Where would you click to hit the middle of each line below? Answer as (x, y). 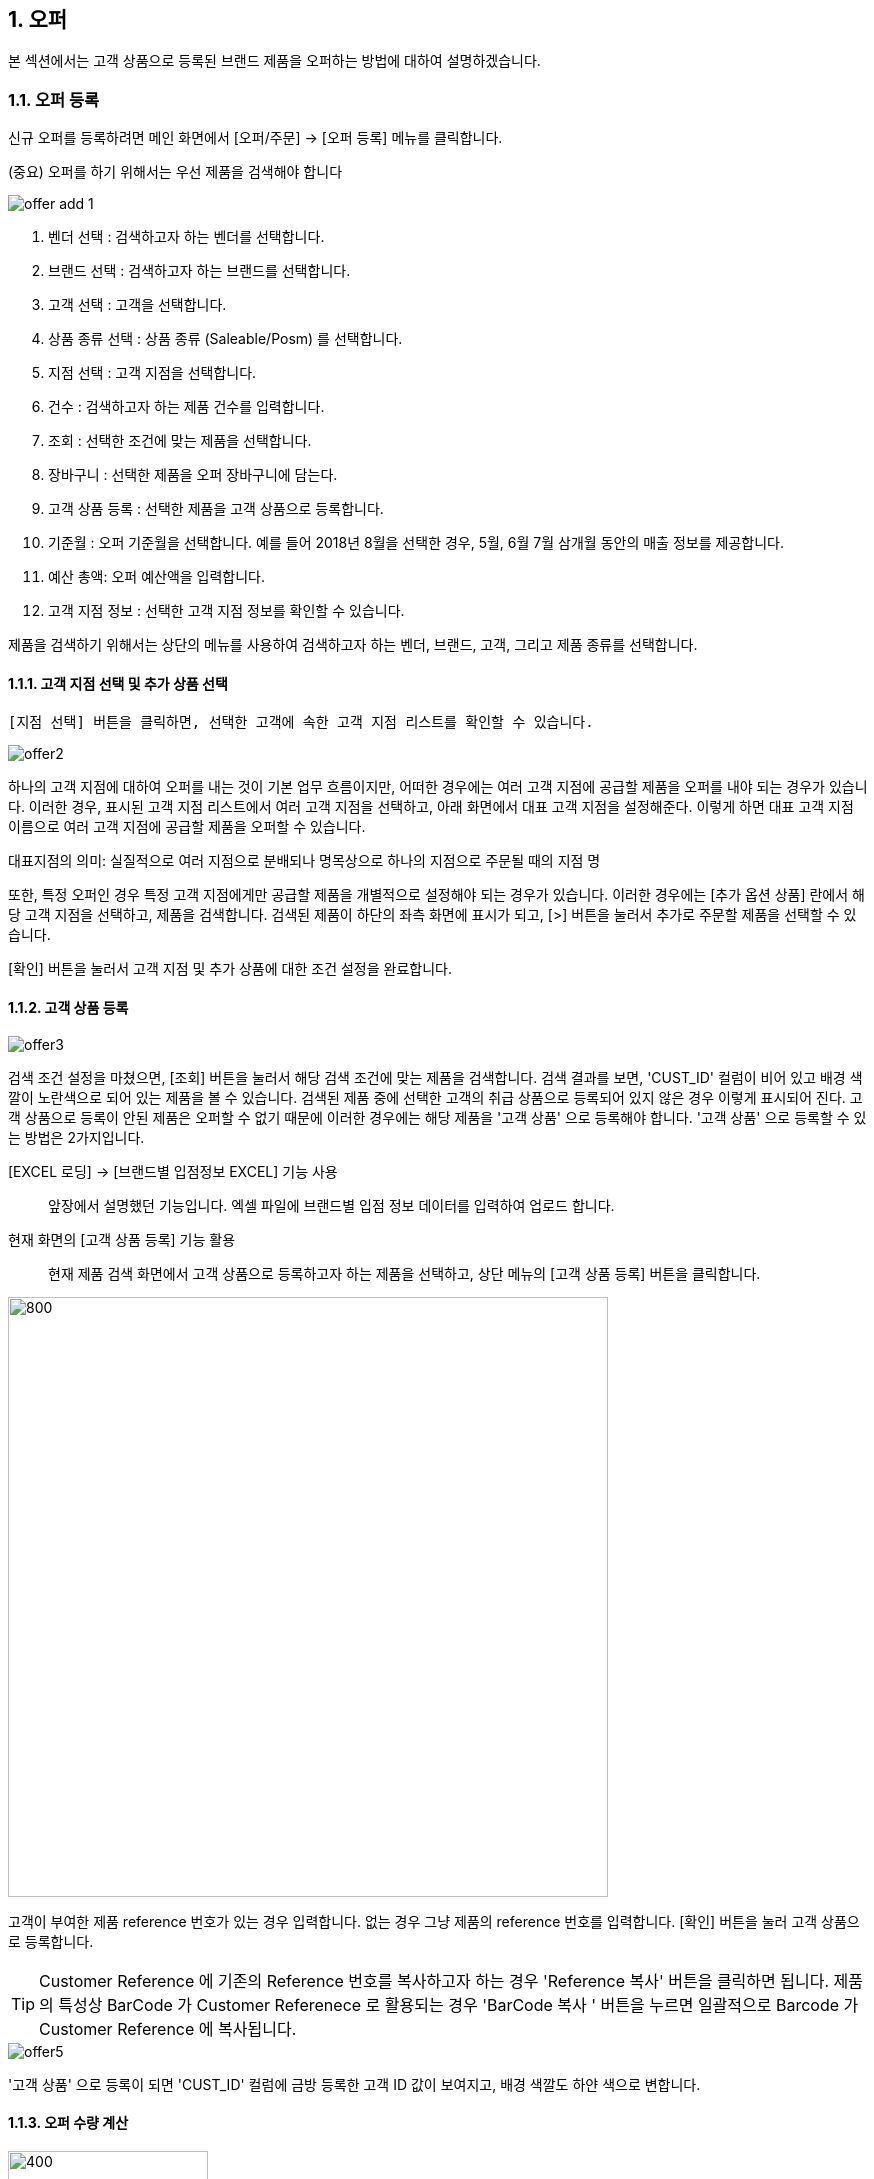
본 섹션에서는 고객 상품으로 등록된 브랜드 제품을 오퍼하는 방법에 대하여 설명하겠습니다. (274, 61)
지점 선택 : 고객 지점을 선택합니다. (152, 373)
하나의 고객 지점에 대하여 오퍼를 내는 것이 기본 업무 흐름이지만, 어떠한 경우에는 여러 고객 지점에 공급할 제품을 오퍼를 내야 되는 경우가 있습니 (438, 787)
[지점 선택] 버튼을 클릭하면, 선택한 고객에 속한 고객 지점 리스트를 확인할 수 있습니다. (301, 722)
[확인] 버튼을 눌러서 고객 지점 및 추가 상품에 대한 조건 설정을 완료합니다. (230, 969)
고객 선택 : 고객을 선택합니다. (137, 305)
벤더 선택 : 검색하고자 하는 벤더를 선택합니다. (186, 237)
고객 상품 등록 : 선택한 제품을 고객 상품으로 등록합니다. (216, 509)
